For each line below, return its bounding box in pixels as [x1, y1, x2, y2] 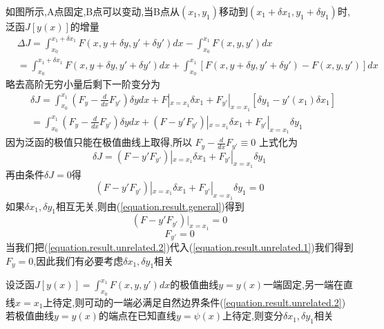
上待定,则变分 [222, 308, 283, 323]
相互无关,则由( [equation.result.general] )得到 [55, 198, 244, 213]
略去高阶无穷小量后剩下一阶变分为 [6, 77, 160, 91]
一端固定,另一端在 [263, 277, 344, 292]
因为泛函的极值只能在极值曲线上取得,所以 [6, 135, 192, 149]
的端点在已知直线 [98, 308, 176, 323]
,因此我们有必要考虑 [33, 253, 124, 267]
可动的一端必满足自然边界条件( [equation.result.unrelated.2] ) [84, 294, 346, 309]
